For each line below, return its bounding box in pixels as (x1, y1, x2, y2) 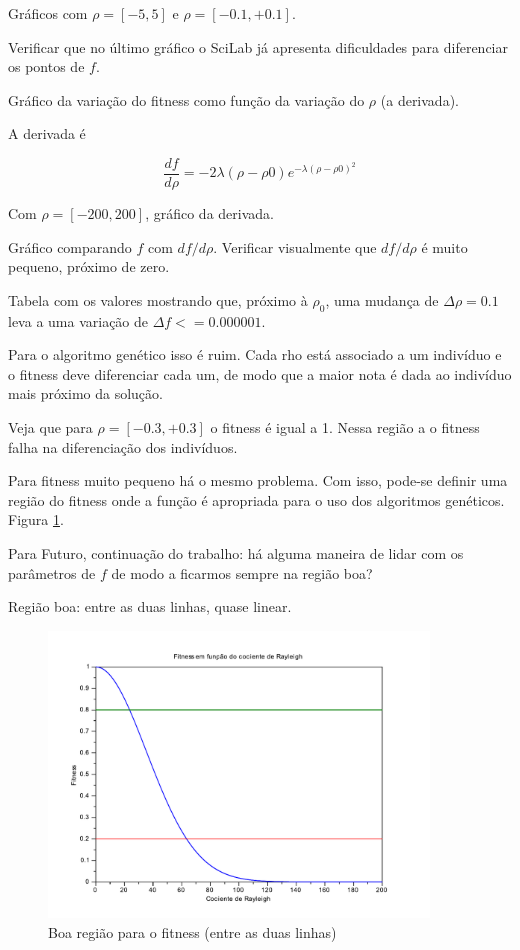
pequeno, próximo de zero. (8, 256, 170, 277)
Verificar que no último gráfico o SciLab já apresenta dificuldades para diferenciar (8, 36, 508, 57)
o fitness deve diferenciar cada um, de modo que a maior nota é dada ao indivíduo (8, 363, 512, 384)
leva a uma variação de (8, 310, 149, 331)
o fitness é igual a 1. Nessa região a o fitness (210, 416, 480, 437)
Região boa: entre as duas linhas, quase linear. (8, 596, 292, 617)
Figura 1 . (8, 509, 64, 530)
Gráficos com (8, 3, 88, 23)
